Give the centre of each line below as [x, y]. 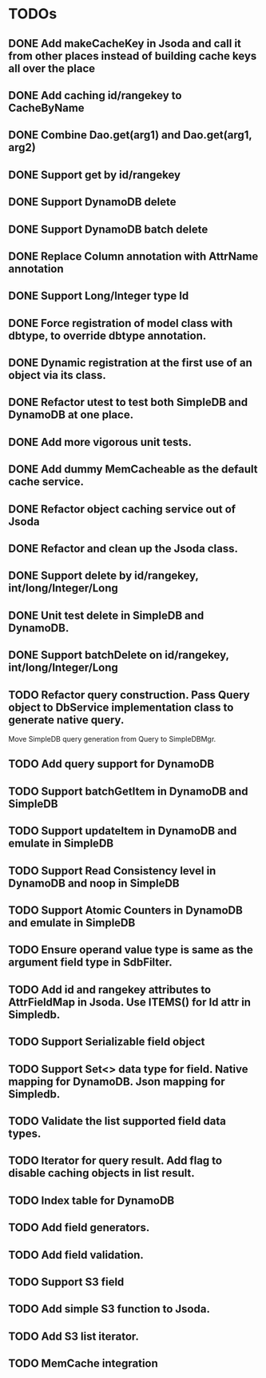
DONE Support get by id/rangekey [95, 175]
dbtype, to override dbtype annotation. [107, 335]
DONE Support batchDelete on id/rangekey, [119, 655]
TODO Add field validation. [76, 1255]
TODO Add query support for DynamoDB [111, 764]
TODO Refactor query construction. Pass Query [129, 695]
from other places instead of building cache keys [133, 56]
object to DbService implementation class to [121, 707]
